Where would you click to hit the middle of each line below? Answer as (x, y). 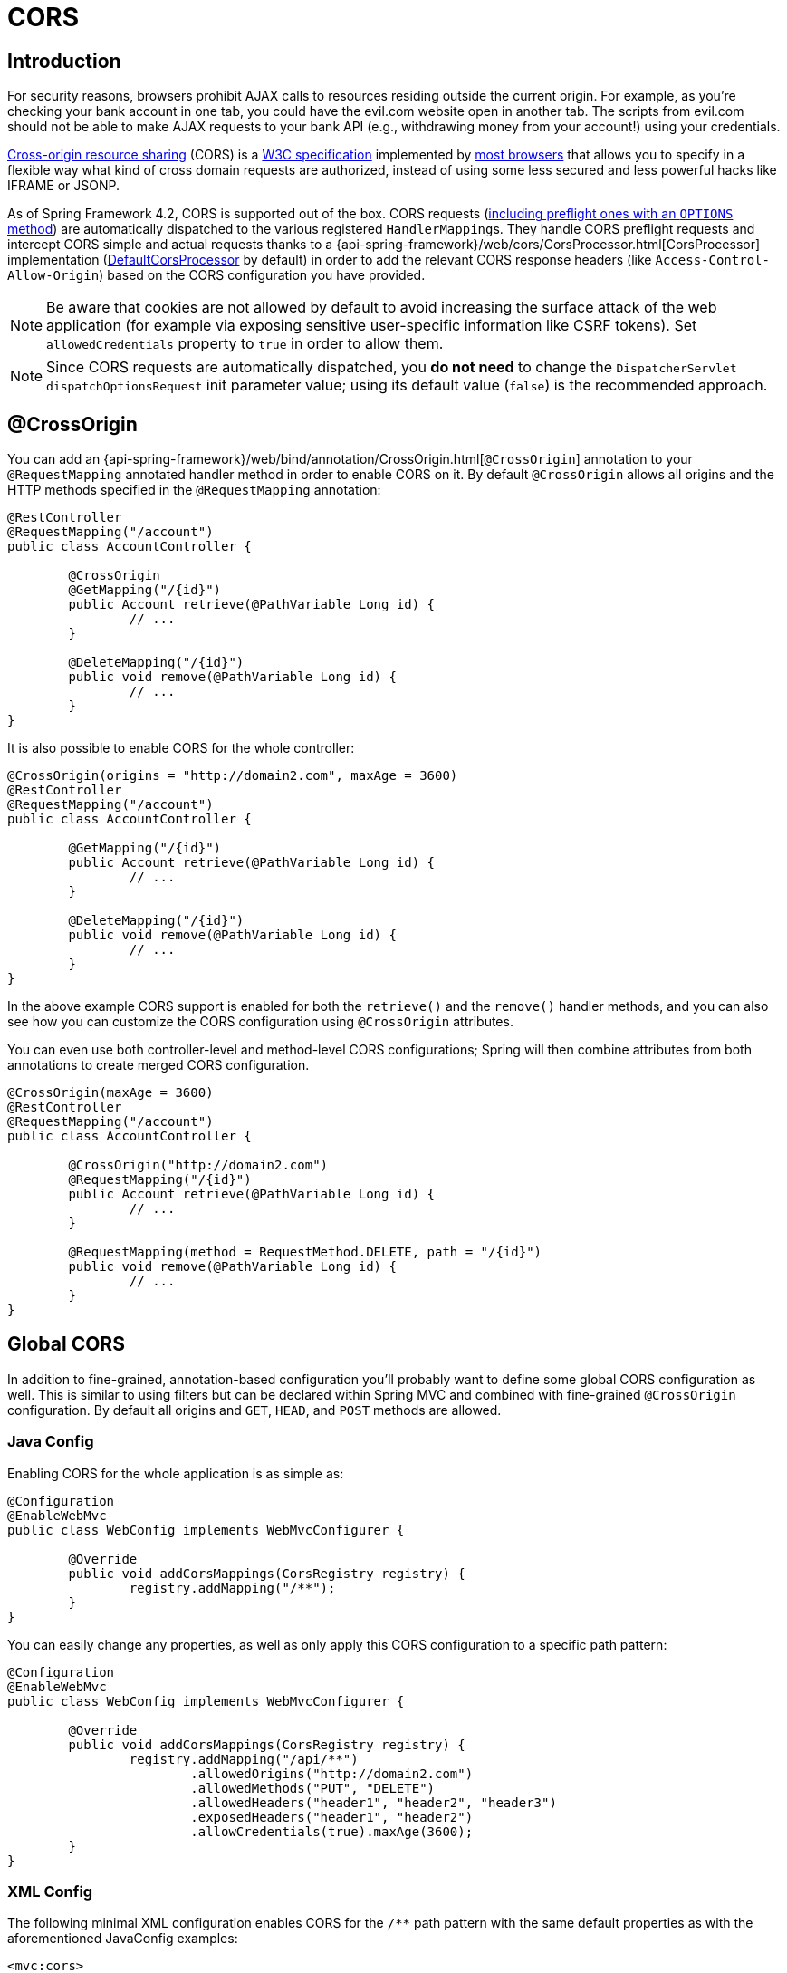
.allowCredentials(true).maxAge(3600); (332, 1831)
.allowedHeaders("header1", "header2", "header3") (374, 1802)
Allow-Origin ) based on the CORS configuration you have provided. (216, 275)
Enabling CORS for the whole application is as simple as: (176, 1473)
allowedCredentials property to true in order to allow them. (245, 344)
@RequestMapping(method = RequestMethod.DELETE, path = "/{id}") (305, 1252)
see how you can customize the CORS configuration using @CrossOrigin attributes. (260, 1022)
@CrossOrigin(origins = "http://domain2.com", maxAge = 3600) (233, 776)
